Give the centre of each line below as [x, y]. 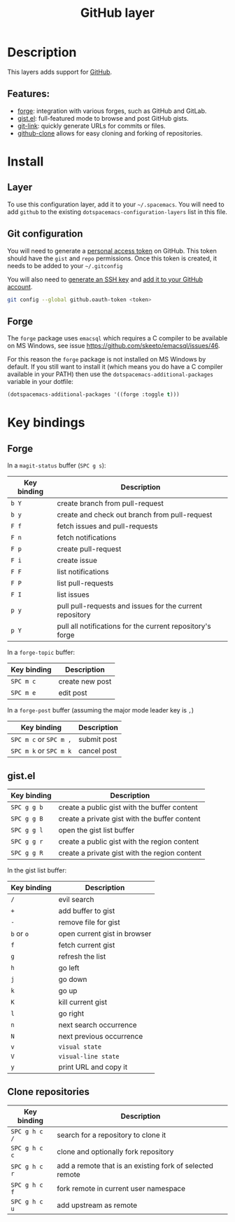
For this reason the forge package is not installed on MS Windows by [107, 359]
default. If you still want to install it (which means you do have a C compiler [115, 367]
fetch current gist [87, 945]
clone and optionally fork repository [115, 1151]
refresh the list [82, 956]
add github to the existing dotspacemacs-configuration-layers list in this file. [117, 211]
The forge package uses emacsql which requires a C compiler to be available [117, 338]
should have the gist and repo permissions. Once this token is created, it [112, 258]
